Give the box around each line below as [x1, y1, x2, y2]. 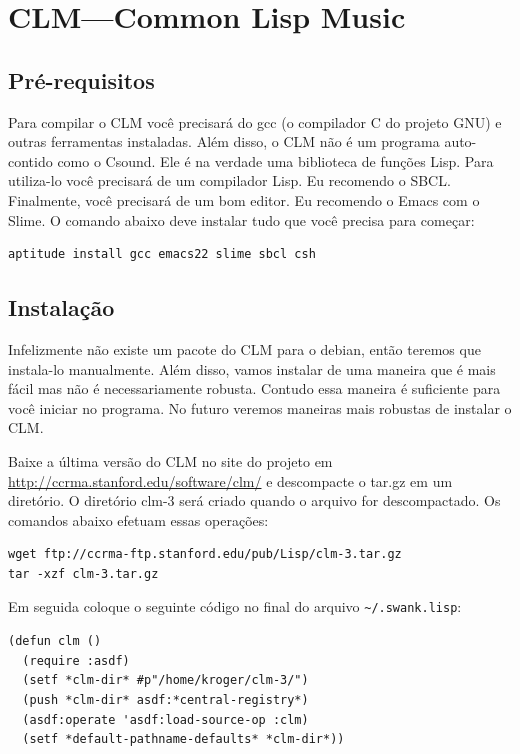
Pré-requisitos [8, 64, 155, 95]
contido [8, 150, 53, 171]
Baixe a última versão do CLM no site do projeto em [8, 450, 333, 471]
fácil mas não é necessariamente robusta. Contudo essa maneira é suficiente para [8, 378, 501, 399]
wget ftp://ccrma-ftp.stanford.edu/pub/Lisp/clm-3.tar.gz [8, 547, 402, 562]
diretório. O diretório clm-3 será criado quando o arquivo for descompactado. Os [8, 490, 501, 511]
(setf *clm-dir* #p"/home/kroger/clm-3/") [22, 673, 309, 688]
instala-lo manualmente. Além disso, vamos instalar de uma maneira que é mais [8, 358, 496, 379]
